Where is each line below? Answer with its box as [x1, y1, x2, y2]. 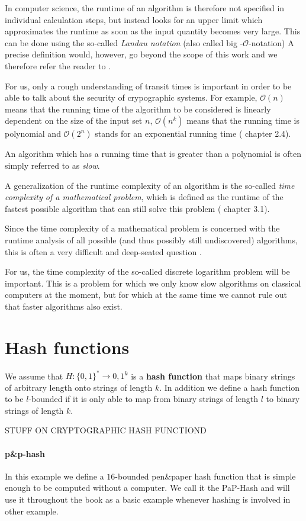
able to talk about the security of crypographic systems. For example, [5, 91, 257, 104]
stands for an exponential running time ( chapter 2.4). [95, 127, 291, 140]
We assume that [5, 369, 63, 382]
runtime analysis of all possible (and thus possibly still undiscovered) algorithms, [5, 233, 298, 246]
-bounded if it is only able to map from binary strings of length [28, 393, 259, 405]
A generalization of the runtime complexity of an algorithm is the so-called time [5, 179, 295, 191]
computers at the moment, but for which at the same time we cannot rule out [5, 288, 287, 301]
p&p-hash [5, 447, 45, 459]
